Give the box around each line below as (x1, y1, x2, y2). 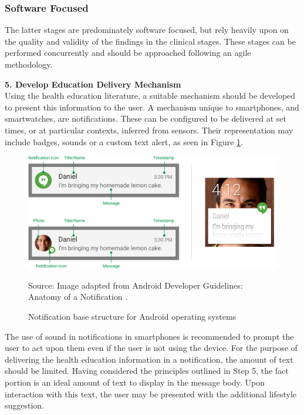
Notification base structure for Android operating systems (28, 310, 237, 323)
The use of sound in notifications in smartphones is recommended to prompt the (5, 330, 294, 342)
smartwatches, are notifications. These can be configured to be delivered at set (5, 112, 286, 125)
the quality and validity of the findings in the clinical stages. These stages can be (5, 35, 296, 47)
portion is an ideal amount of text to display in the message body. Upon (5, 376, 265, 389)
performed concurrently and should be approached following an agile (5, 46, 251, 59)
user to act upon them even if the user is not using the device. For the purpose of (5, 342, 298, 354)
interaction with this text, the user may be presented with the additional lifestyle (5, 387, 297, 400)
